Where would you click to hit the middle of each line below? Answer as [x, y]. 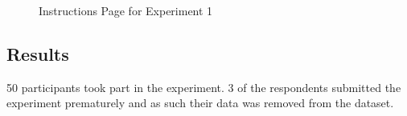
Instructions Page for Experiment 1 [126, 10]
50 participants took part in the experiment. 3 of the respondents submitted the [204, 87]
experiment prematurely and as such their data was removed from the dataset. [200, 103]
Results [38, 53]
